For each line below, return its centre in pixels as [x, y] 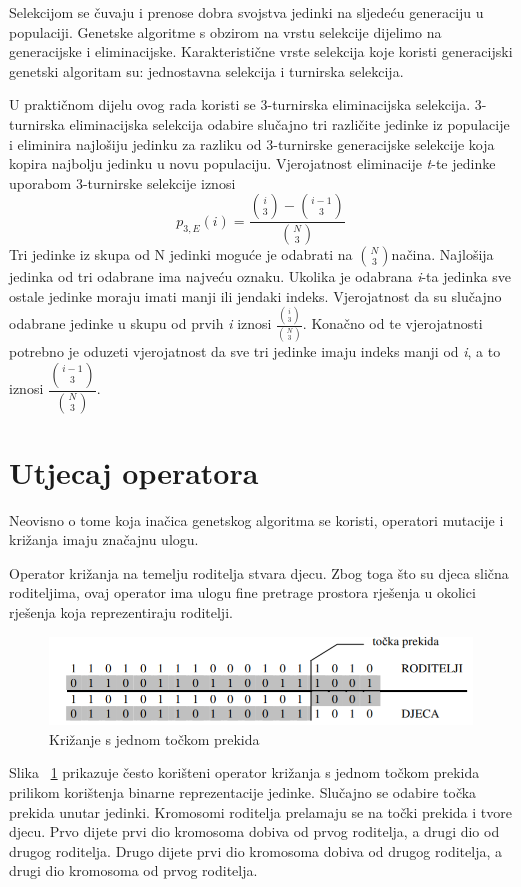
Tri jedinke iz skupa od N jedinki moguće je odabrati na [181, 254]
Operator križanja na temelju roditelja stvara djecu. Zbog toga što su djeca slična [259, 572]
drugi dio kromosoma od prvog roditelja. [133, 870]
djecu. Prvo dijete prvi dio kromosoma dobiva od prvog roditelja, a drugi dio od [254, 831]
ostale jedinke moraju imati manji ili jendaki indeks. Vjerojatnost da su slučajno [255, 295]
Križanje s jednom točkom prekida [154, 738]
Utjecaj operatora [134, 471]
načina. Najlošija [442, 254]
